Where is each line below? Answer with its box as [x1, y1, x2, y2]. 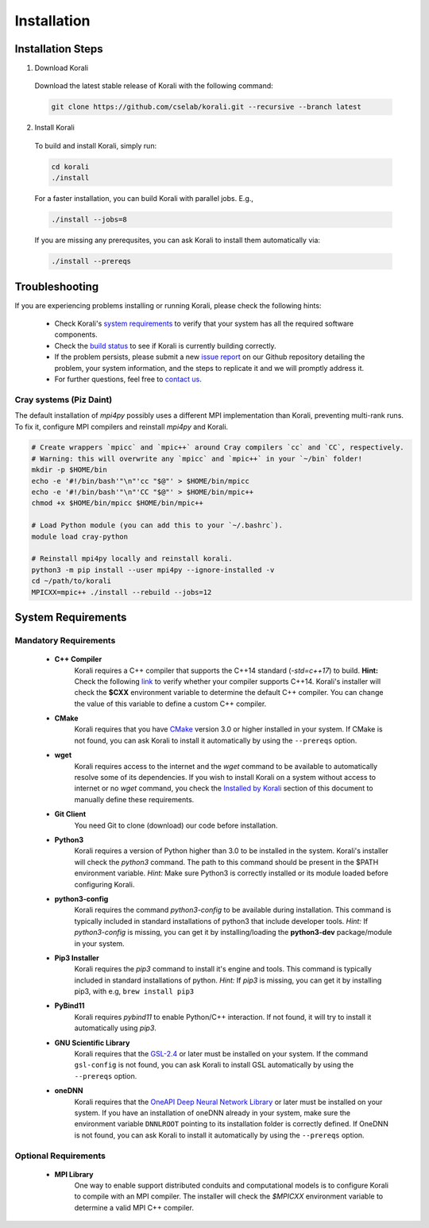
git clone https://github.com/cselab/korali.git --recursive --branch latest [51, 102, 361, 111]
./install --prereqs [51, 257, 131, 266]
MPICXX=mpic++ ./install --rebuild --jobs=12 [31, 588, 212, 597]
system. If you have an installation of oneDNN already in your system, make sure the [74, 1108, 351, 1118]
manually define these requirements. [74, 794, 195, 804]
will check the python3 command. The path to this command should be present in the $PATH [74, 857, 379, 867]
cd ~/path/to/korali [31, 577, 111, 585]
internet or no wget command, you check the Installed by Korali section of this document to [74, 783, 373, 794]
